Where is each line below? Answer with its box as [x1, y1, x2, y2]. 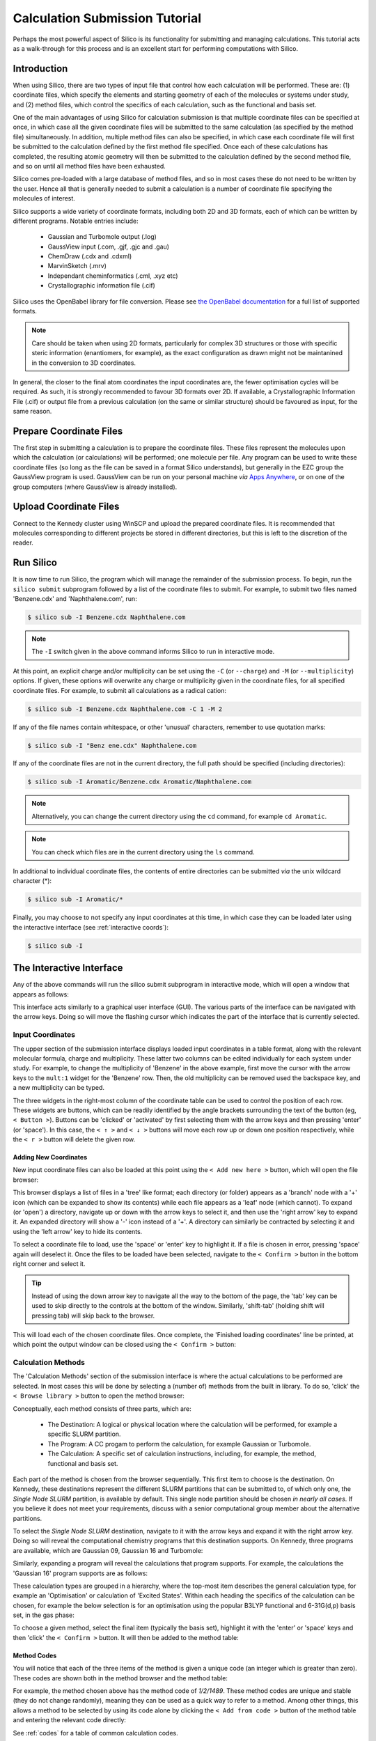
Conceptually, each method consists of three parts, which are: [13, 1404, 191, 1413]
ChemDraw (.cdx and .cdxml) [47, 252, 132, 260]
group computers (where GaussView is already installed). [13, 483, 178, 491]
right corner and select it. [13, 1259, 86, 1267]
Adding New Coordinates [13, 1153, 88, 1162]
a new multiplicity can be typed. [13, 1084, 104, 1092]
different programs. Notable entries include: [13, 217, 139, 225]
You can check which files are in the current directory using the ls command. [31, 848, 255, 856]
